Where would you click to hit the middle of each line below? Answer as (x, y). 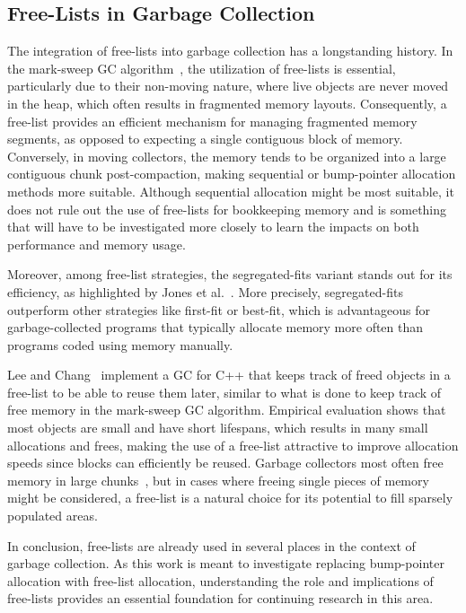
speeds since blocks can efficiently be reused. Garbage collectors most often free (225, 463)
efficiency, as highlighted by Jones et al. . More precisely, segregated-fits (205, 291)
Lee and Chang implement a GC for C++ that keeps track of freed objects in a (229, 375)
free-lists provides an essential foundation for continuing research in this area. (220, 598)
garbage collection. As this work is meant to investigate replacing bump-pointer (226, 563)
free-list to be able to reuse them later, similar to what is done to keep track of (224, 392)
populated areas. (53, 516)
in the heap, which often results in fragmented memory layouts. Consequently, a (227, 103)
